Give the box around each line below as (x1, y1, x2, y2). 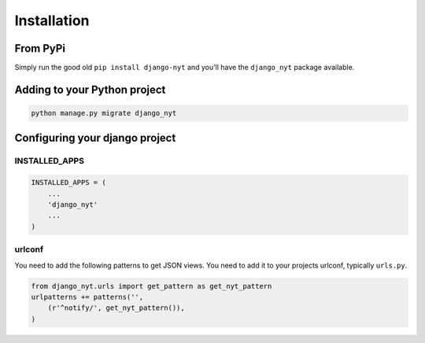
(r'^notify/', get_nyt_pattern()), (47, 304, 185, 312)
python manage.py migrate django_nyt (31, 109, 177, 118)
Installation (14, 12, 90, 29)
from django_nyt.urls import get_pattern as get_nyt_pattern (31, 282, 272, 290)
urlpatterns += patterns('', (31, 292, 144, 301)
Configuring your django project (14, 131, 176, 145)
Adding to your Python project (14, 83, 166, 96)
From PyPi (14, 42, 66, 55)
